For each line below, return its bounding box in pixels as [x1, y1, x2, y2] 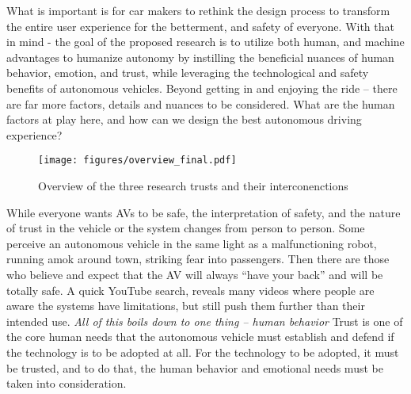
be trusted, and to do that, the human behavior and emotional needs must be [6, 359, 383, 376]
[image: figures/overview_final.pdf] [38, 155, 237, 166]
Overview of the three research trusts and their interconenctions [38, 178, 348, 193]
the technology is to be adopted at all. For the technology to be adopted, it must [6, 343, 399, 360]
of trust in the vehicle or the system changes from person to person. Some [6, 220, 365, 236]
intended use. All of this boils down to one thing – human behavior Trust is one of [6, 312, 403, 329]
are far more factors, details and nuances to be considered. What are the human [6, 95, 395, 112]
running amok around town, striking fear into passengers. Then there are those [6, 251, 390, 267]
